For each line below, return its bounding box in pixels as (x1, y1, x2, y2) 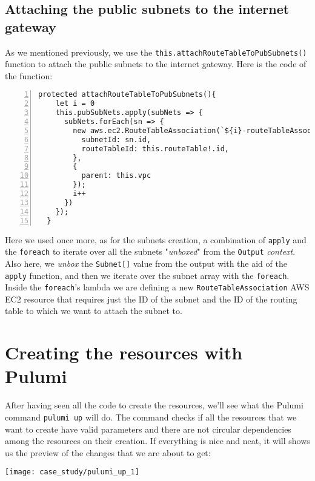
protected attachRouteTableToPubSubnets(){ (38, 90, 216, 99)
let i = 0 (55, 99, 95, 108)
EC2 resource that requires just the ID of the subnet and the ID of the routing (5, 292, 297, 305)
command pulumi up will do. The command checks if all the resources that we (5, 410, 297, 423)
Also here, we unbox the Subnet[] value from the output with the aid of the (5, 257, 287, 269)
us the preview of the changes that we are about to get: (5, 446, 211, 459)
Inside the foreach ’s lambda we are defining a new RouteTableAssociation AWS (5, 281, 310, 293)
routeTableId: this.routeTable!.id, (81, 144, 229, 153)
